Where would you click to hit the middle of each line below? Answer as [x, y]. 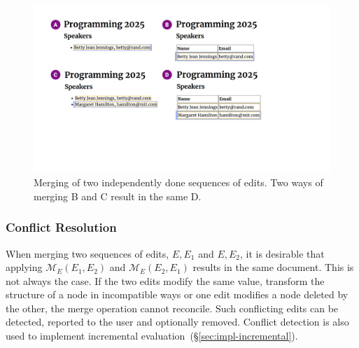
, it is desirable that [282, 253]
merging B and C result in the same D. [118, 196]
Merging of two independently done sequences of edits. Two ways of [178, 182]
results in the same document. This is [273, 267]
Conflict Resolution [61, 227]
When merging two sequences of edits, [87, 253]
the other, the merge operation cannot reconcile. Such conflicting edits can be [172, 308]
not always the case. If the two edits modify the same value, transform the [165, 280]
